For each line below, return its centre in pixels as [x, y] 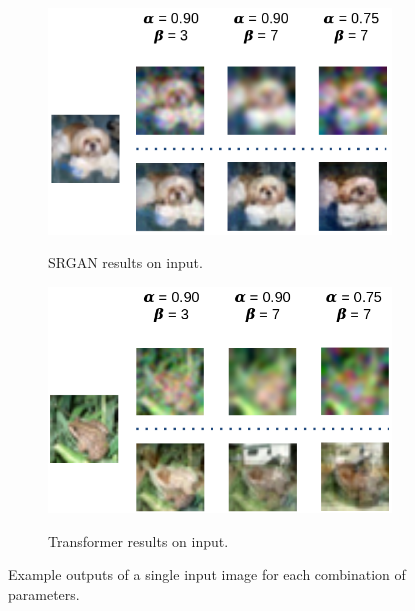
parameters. [44, 593]
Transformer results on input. [138, 540]
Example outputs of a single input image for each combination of [207, 574]
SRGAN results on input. [125, 262]
